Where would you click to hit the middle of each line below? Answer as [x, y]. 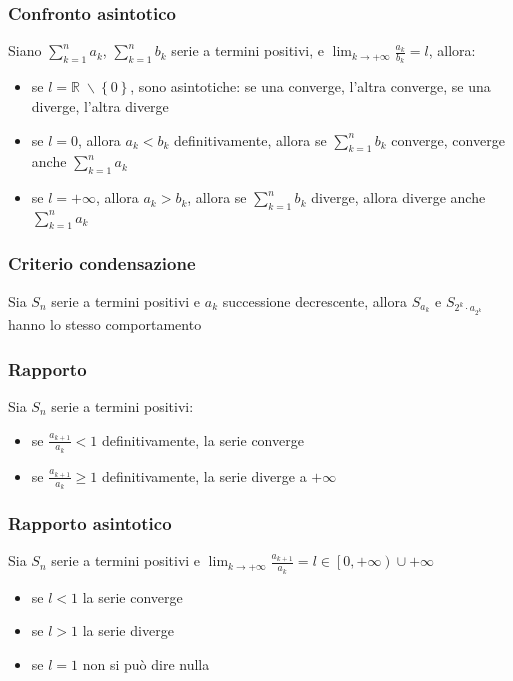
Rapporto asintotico [90, 522]
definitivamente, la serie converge [202, 439]
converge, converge [448, 139]
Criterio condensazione [102, 263]
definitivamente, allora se [250, 139]
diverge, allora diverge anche [398, 197]
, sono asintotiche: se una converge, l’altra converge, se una [310, 86]
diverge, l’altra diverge [100, 106]
